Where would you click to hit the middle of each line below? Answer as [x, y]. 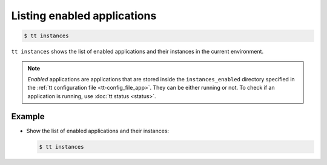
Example [28, 117]
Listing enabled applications [84, 16]
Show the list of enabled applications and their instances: [98, 131]
